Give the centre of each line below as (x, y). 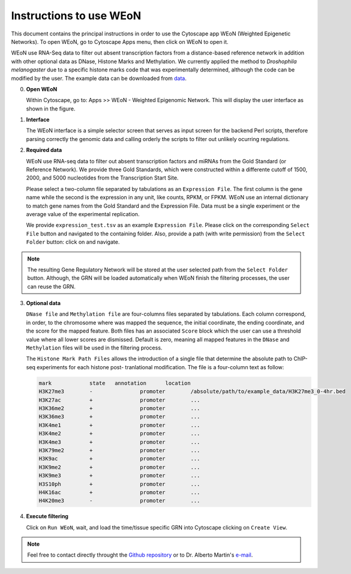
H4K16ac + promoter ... (119, 492)
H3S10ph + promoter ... (119, 484)
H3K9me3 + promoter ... (119, 476)
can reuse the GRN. (52, 286)
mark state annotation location (115, 383)
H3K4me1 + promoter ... (119, 425)
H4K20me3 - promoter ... (119, 501)
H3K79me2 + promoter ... (119, 450)
